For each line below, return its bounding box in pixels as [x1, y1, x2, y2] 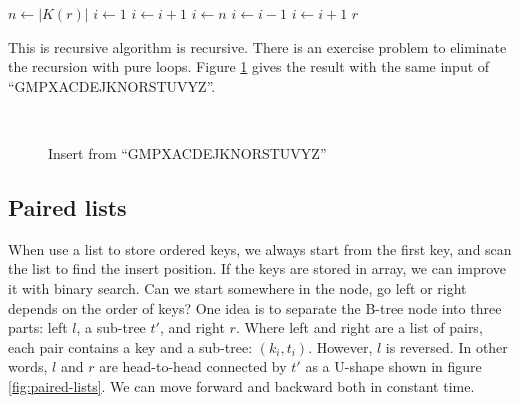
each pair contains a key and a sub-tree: [8, 336, 253, 357]
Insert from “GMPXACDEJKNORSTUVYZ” [48, 142, 327, 163]
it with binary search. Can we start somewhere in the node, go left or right [8, 277, 467, 298]
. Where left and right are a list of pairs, [235, 317, 483, 338]
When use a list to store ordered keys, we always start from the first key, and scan [8, 238, 512, 259]
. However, [308, 336, 373, 357]
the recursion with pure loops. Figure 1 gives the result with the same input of [8, 56, 490, 77]
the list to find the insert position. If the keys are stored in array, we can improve [8, 258, 506, 279]
